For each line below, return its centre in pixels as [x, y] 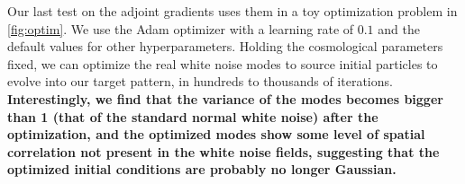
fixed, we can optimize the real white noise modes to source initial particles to [223, 63]
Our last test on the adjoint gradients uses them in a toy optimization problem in [232, 11]
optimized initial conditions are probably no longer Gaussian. [202, 169]
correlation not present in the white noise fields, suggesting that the [223, 151]
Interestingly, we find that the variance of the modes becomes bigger [225, 98]
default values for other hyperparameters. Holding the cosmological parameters [225, 46]
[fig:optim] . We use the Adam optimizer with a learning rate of [181, 28]
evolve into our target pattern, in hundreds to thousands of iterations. [200, 81]
